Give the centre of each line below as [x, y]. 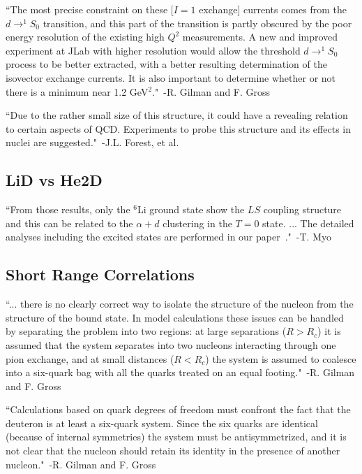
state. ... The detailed [308, 223]
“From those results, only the [68, 209]
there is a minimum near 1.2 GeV [77, 91]
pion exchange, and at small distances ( [90, 358]
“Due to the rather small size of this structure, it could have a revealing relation [177, 115]
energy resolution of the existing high [85, 37]
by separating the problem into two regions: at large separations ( [146, 331]
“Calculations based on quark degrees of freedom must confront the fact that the [178, 409]
